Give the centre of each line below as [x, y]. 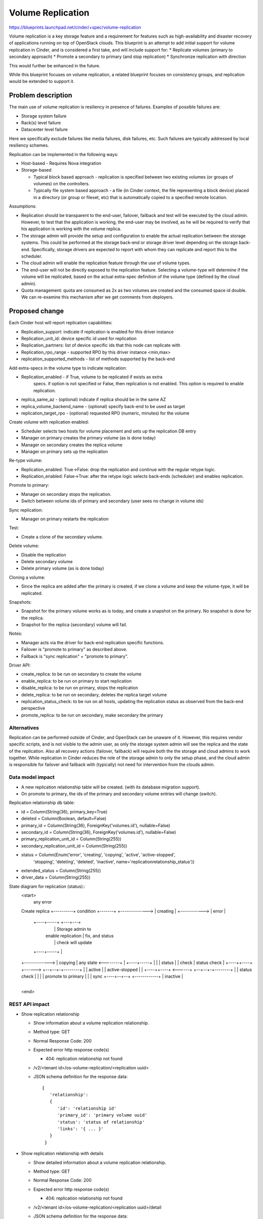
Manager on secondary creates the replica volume [72, 445]
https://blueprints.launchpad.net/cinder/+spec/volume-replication [75, 27]
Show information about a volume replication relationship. [91, 1023]
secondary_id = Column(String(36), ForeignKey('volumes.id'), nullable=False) [99, 832]
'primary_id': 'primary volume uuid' [102, 1115]
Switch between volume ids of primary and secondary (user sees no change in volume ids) [113, 501]
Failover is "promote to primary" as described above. [74, 649]
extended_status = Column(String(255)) [61, 870]
